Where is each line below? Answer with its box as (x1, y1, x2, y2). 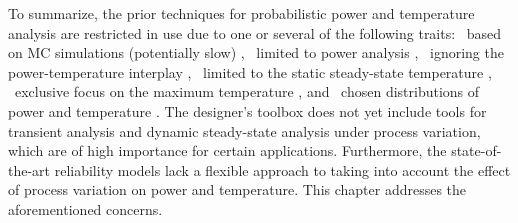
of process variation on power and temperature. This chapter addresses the (8, 179, 467, 200)
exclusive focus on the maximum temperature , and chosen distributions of (14, 81, 480, 102)
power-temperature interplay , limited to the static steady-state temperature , (8, 61, 492, 82)
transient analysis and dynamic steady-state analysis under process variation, (8, 120, 481, 141)
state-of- (451, 140, 502, 161)
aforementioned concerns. (8, 198, 163, 219)
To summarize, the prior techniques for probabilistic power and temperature (8, 3, 475, 23)
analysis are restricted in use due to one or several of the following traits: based (8, 22, 502, 43)
